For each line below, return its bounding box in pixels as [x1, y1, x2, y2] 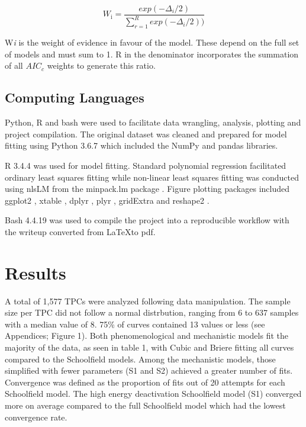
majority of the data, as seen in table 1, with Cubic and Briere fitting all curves [5, 341, 294, 354]
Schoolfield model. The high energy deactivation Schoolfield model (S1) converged [5, 387, 302, 400]
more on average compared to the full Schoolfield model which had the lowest [5, 399, 286, 411]
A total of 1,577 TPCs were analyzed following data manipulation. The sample [5, 294, 291, 307]
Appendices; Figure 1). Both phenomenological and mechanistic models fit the [5, 329, 288, 342]
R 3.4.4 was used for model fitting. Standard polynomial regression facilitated [5, 159, 286, 171]
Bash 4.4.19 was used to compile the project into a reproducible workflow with [5, 214, 289, 226]
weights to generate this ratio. [47, 59, 156, 72]
